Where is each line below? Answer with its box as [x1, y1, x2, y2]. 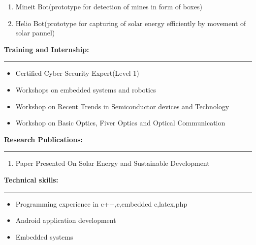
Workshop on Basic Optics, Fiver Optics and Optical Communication [15, 118, 225, 128]
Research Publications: [4, 134, 83, 144]
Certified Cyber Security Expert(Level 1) [15, 68, 139, 78]
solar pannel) [15, 28, 55, 38]
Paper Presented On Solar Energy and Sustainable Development [15, 158, 210, 168]
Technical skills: [4, 174, 59, 184]
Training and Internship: [4, 44, 89, 54]
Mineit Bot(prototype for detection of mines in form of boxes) [15, 1, 203, 11]
